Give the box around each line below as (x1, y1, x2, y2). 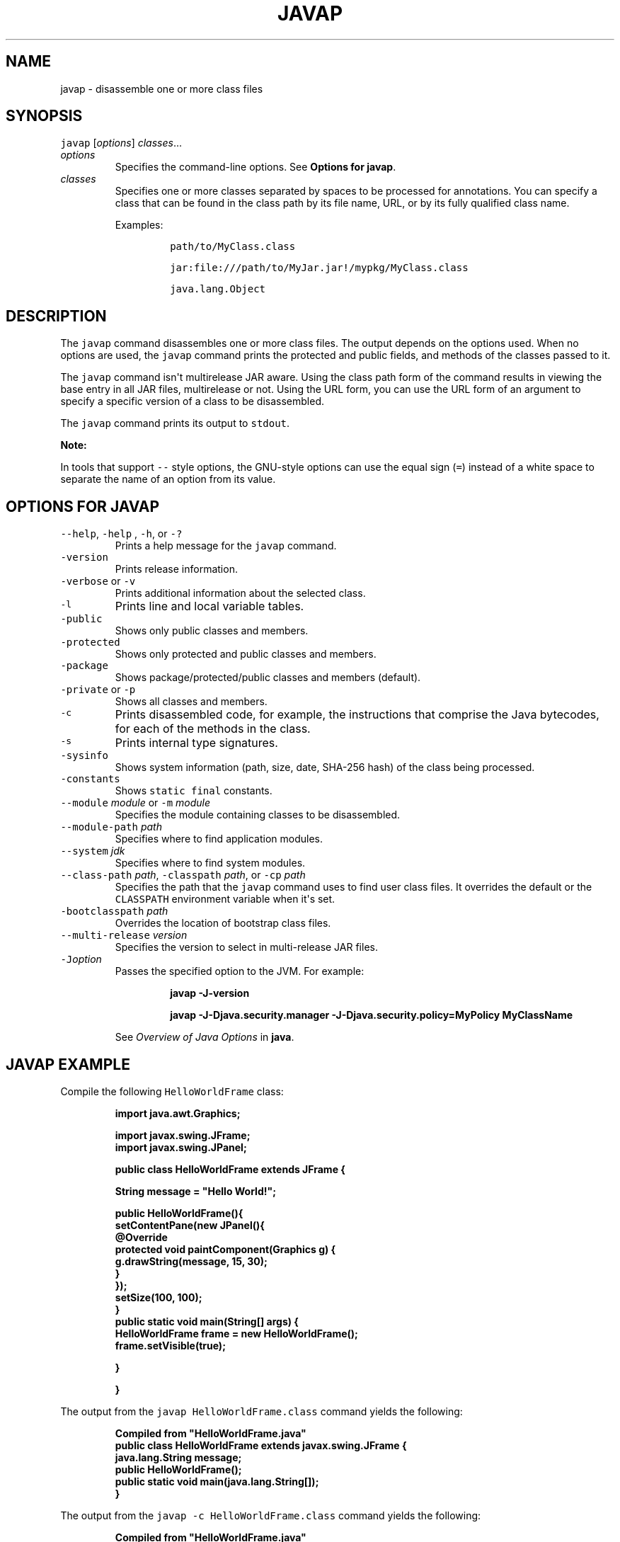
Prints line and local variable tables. (115, 599, 304, 614)
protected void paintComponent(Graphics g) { (115, 1243, 336, 1255)
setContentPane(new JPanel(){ (115, 1218, 265, 1231)
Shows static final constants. (115, 784, 272, 797)
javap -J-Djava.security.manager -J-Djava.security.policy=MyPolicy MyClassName (170, 1009, 573, 1022)
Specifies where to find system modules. (115, 857, 306, 869)
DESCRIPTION (6, 307, 107, 325)
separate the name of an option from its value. (60, 473, 276, 486)
